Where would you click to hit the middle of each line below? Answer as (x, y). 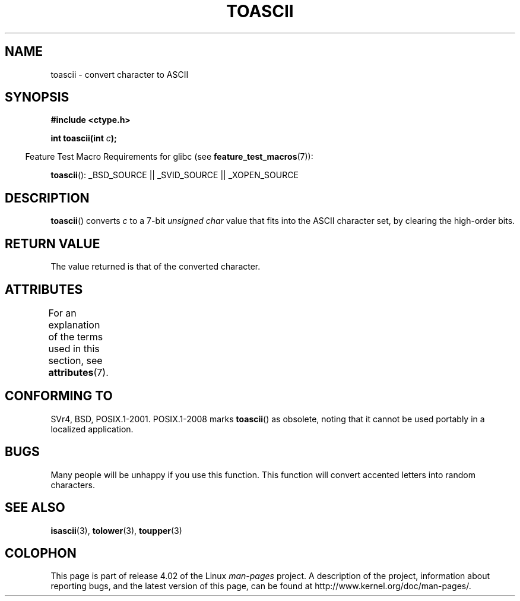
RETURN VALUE (53, 243)
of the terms (76, 336)
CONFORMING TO (59, 396)
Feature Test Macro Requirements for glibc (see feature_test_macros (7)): (169, 157)
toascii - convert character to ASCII (120, 74)
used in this (74, 348)
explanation (74, 325)
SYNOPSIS (37, 97)
